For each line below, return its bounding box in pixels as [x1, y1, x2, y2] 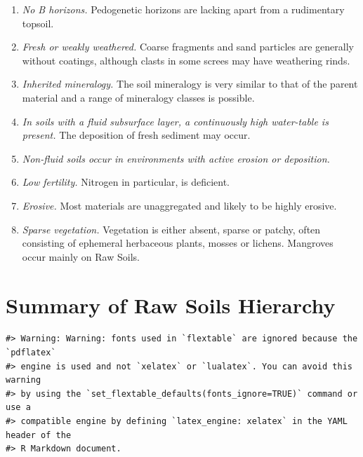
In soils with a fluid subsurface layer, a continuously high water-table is [22, 114, 329, 128]
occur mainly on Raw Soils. [22, 249, 140, 264]
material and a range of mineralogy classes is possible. [22, 90, 255, 104]
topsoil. [22, 15, 54, 30]
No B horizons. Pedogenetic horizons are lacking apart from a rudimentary [22, 2, 345, 16]
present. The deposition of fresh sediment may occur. [22, 128, 251, 142]
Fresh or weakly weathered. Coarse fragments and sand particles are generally [22, 39, 354, 54]
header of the [6, 430, 72, 440]
